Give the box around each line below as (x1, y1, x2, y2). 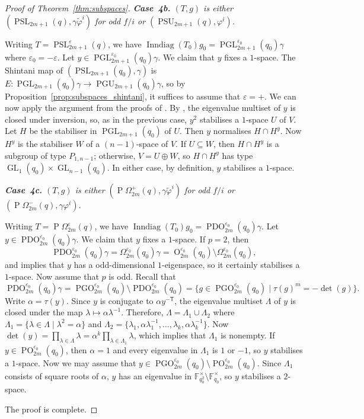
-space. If (172, 233, 206, 245)
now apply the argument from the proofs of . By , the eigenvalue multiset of (5, 101, 281, 114)
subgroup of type (5, 149, 66, 161)
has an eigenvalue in (119, 369, 192, 382)
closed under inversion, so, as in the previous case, (5, 113, 187, 125)
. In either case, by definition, (107, 161, 214, 174)
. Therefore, (121, 306, 164, 318)
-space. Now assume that (9, 270, 99, 283)
